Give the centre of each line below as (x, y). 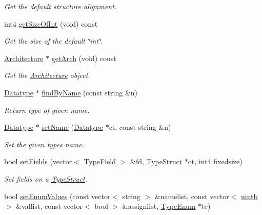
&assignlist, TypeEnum (159, 206)
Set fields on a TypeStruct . (46, 178)
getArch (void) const (84, 58)
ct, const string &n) (140, 127)
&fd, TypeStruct (156, 161)
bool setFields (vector (38, 161)
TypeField (100, 161)
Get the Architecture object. (47, 75)
